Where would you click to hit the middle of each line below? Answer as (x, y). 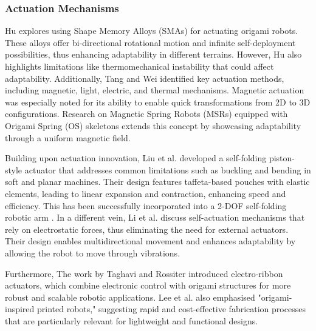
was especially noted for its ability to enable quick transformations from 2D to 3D (158, 102)
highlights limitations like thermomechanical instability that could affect (139, 66)
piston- (282, 158)
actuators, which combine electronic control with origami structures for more (148, 285)
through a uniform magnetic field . (68, 137)
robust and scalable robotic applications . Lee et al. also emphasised (130, 297)
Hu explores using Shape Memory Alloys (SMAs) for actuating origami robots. (152, 31)
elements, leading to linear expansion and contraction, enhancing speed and (146, 193)
